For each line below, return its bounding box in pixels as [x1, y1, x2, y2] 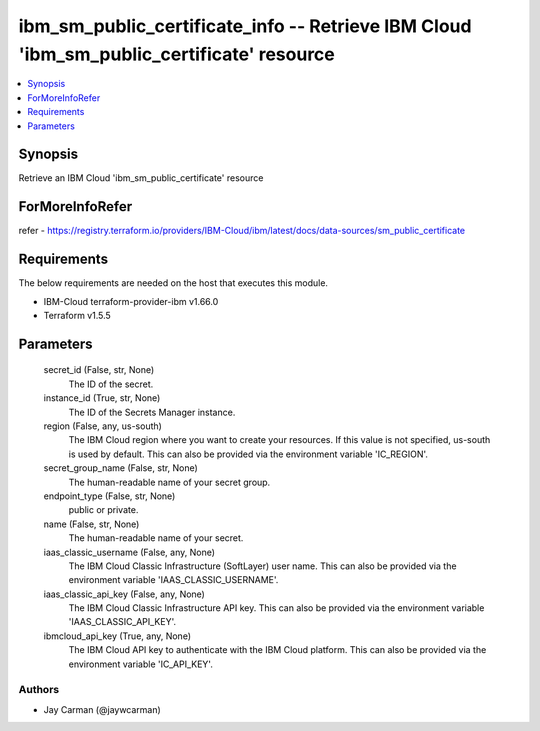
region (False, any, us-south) [43, 420, 162, 432]
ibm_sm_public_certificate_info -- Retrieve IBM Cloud [18, 15, 472, 37]
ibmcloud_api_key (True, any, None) [43, 630, 192, 642]
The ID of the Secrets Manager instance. [68, 406, 236, 418]
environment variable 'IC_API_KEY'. [68, 658, 214, 670]
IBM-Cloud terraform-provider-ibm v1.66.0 [43, 295, 219, 307]
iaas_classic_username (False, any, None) [43, 546, 215, 558]
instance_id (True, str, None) [43, 392, 161, 404]
